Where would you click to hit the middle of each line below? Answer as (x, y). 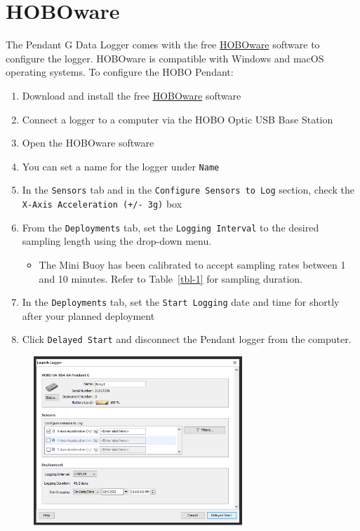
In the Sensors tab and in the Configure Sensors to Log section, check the (188, 190)
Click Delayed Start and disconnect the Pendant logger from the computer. (187, 339)
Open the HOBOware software (88, 143)
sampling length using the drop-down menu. (117, 241)
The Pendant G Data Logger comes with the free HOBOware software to (163, 45)
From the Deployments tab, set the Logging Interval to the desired (171, 227)
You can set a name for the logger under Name (121, 166)
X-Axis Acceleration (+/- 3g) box (102, 203)
